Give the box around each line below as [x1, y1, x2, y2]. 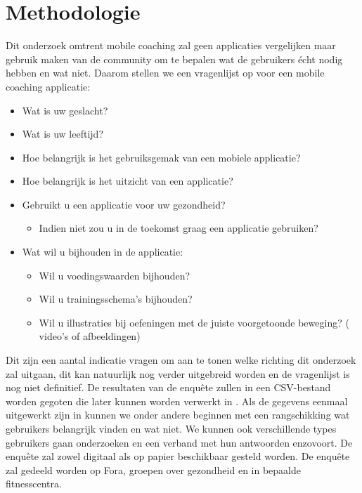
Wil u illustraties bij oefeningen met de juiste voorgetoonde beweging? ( [39, 315, 349, 329]
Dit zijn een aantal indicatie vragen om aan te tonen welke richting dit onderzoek [6, 353, 356, 367]
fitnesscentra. [6, 476, 62, 491]
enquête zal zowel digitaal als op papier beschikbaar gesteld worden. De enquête [6, 449, 350, 464]
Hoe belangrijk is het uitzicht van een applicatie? [22, 173, 233, 188]
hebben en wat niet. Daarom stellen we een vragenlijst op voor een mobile [6, 65, 325, 80]
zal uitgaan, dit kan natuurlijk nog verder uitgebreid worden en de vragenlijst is [6, 366, 350, 381]
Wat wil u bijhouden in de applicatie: [22, 244, 183, 259]
